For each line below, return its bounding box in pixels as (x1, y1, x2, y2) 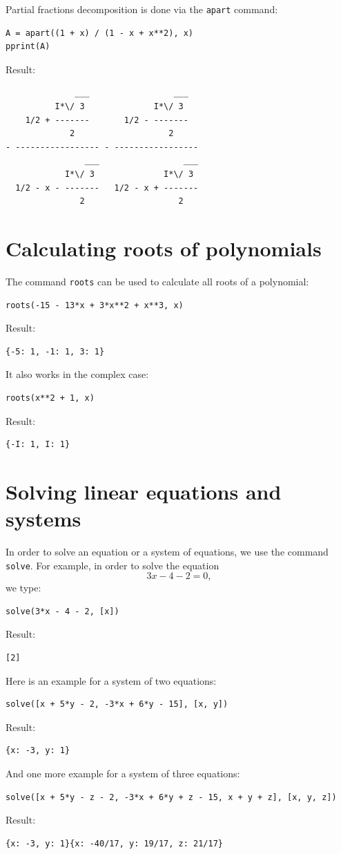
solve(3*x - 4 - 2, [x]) (6, 606, 119, 616)
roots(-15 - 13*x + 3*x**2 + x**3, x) (6, 300, 184, 310)
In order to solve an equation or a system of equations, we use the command (6, 544, 329, 559)
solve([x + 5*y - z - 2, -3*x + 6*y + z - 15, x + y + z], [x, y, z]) (6, 792, 337, 802)
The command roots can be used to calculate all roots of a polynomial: (6, 274, 309, 288)
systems (6, 504, 81, 533)
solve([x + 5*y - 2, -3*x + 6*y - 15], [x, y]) (6, 699, 228, 710)
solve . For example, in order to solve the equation (6, 558, 220, 572)
